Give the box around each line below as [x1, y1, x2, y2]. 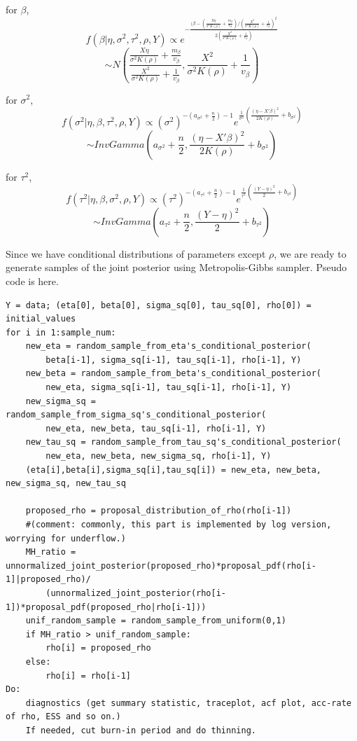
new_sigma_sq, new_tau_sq [6, 478, 126, 489]
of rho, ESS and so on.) [6, 712, 121, 722]
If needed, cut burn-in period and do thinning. [25, 725, 256, 735]
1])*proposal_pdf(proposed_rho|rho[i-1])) [6, 602, 206, 612]
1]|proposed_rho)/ [6, 574, 91, 585]
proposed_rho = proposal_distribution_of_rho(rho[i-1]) [25, 506, 292, 516]
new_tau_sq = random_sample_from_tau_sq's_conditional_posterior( [25, 437, 342, 448]
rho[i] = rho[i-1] [45, 670, 131, 681]
